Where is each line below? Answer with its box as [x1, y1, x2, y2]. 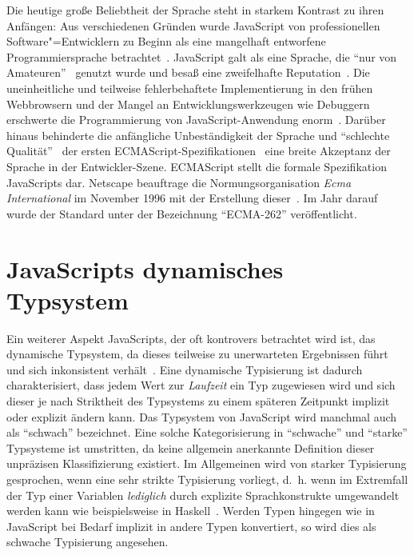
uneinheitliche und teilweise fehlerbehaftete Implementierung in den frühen [6, 79, 373, 96]
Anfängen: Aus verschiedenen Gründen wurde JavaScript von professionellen [6, 17, 380, 34]
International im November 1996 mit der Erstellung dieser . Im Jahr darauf [6, 190, 378, 206]
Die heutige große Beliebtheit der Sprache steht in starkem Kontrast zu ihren [6, 2, 384, 18]
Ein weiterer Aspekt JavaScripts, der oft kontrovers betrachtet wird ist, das [6, 329, 376, 346]
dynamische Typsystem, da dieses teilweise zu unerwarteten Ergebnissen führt [6, 345, 388, 362]
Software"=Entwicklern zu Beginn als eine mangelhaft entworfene [6, 33, 326, 50]
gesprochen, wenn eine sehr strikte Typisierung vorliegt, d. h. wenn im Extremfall [6, 470, 408, 487]
